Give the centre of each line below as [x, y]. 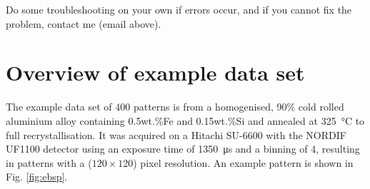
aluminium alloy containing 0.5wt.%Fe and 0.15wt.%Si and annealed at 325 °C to [185, 120]
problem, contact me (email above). [84, 23]
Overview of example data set [155, 72]
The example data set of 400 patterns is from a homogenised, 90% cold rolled [175, 107]
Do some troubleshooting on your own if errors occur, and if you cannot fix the [179, 9]
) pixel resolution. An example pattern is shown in [243, 162]
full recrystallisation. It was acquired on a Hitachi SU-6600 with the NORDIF [176, 134]
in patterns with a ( [49, 162]
